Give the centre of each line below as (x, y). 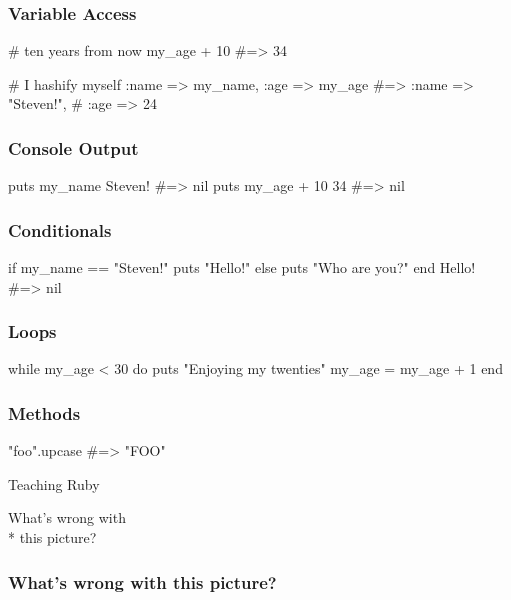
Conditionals (60, 229)
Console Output (73, 147)
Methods (44, 412)
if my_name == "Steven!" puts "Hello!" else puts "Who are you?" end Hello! (242, 267)
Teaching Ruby (54, 483)
